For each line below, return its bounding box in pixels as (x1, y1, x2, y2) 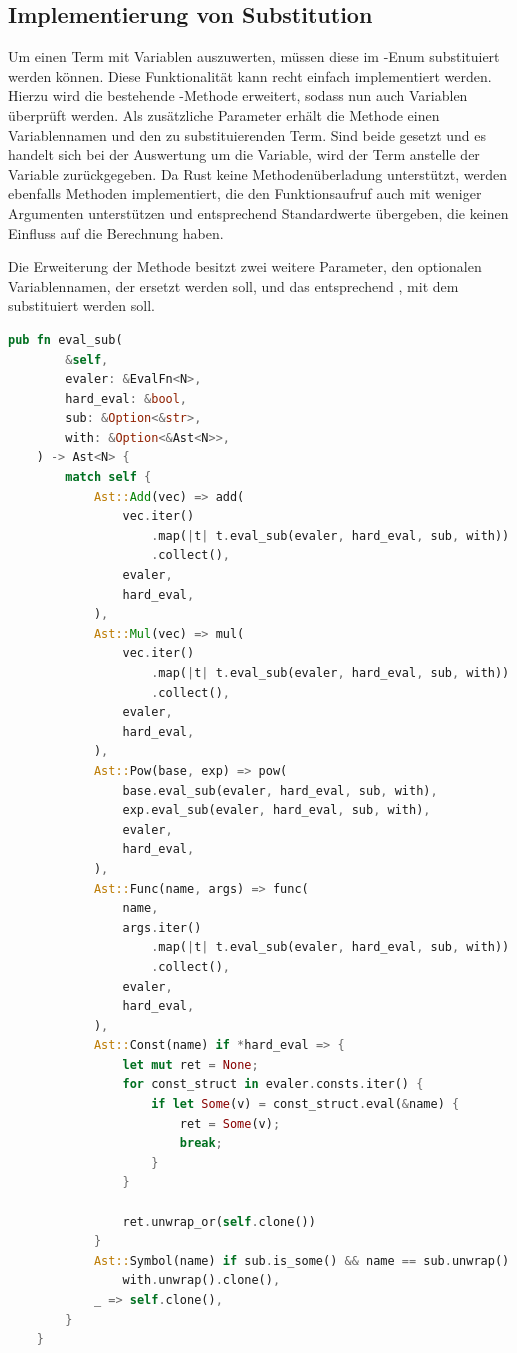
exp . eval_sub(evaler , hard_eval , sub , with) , (122, 803, 431, 818)
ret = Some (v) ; (179, 1116, 281, 1131)
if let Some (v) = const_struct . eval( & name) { (151, 1097, 460, 1112)
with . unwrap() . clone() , (122, 1273, 281, 1288)
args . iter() (122, 920, 202, 935)
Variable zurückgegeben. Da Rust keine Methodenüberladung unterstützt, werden (8, 163, 507, 184)
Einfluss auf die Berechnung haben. (8, 222, 224, 243)
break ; (179, 1136, 223, 1151)
